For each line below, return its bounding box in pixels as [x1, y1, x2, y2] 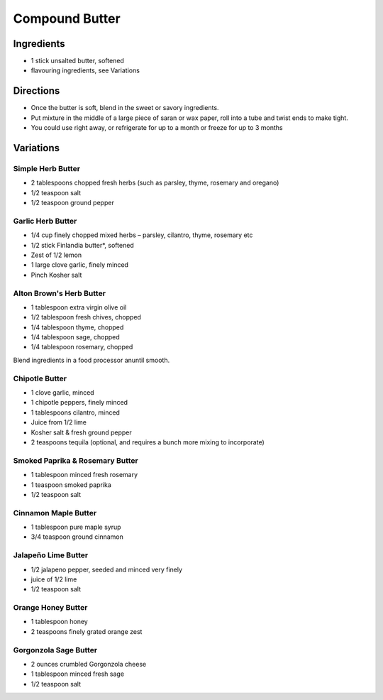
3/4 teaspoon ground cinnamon [30, 532, 124, 541]
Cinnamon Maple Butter [13, 508, 97, 518]
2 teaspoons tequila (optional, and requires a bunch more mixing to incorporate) [30, 437, 265, 447]
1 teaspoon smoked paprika [30, 480, 111, 489]
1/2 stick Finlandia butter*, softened [30, 241, 134, 249]
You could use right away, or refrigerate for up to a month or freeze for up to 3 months [30, 124, 283, 132]
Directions [13, 85, 60, 97]
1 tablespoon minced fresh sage [30, 669, 124, 678]
